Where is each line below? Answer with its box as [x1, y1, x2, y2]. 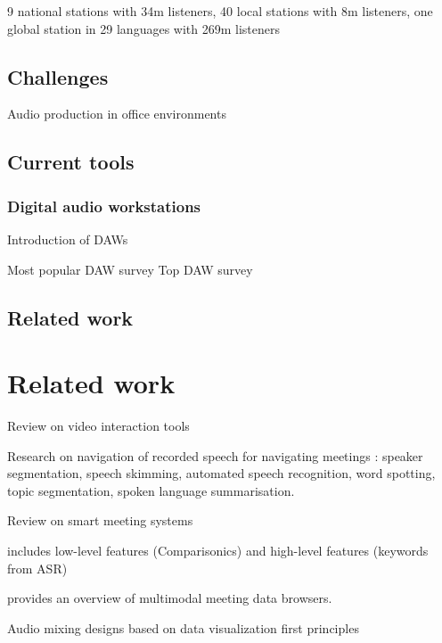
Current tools [7, 148, 135, 176]
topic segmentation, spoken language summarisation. [7, 481, 295, 499]
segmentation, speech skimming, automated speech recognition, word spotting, [7, 464, 436, 482]
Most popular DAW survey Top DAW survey [7, 260, 253, 278]
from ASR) [7, 558, 68, 577]
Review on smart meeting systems [7, 511, 193, 530]
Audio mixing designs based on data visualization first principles [7, 618, 359, 637]
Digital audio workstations [7, 194, 201, 217]
